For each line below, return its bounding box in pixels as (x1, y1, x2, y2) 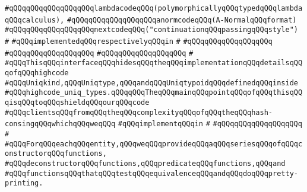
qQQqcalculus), (5, 15, 65, 24)
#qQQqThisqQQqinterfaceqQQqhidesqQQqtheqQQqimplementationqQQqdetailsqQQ (5, 59, 303, 68)
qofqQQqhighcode (5, 68, 69, 77)
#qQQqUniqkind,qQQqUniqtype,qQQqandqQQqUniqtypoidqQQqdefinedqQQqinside (5, 78, 298, 87)
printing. (5, 179, 43, 188)
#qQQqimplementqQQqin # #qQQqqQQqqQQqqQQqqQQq (118, 120, 302, 129)
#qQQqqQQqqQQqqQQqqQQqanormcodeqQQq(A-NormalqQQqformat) (67, 15, 297, 24)
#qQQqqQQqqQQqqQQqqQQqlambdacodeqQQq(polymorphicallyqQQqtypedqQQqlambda (5, 4, 303, 12)
